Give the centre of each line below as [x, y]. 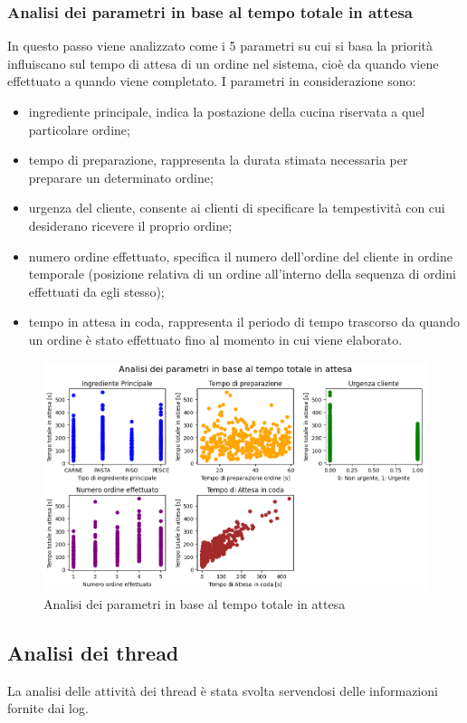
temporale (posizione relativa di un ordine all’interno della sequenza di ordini [242, 274]
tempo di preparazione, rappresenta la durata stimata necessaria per [218, 160]
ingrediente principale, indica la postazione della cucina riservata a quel [227, 111]
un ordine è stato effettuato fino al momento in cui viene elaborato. [215, 339]
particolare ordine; [79, 129]
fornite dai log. [48, 708]
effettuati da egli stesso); [96, 291]
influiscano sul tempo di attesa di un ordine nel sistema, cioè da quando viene [223, 63]
